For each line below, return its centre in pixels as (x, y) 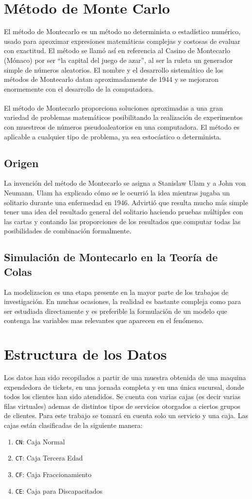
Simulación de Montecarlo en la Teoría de (111, 257)
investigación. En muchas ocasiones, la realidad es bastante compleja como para (123, 301)
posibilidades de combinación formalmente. (68, 231)
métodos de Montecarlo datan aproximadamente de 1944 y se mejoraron (111, 79)
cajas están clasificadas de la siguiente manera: (73, 425)
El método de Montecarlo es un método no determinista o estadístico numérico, (122, 31)
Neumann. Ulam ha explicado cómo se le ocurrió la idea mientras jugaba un (117, 193)
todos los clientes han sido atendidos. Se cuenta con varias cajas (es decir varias (122, 396)
